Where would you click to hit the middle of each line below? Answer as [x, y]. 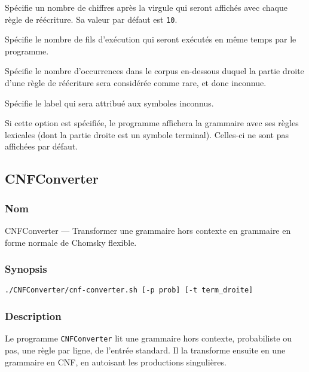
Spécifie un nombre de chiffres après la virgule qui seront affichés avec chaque [146, 7]
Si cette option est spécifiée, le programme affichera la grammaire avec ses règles [152, 123]
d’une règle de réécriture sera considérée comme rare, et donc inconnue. [136, 83]
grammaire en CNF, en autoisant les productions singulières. [116, 362]
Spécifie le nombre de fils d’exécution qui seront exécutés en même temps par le [151, 39]
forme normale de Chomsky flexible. [71, 242]
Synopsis [26, 269]
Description [33, 315]
